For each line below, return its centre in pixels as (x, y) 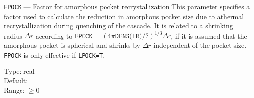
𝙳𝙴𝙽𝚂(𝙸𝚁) (128, 36)
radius (13, 35)
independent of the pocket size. (200, 45)
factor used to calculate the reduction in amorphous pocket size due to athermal (124, 16)
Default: (16, 80)
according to (54, 35)
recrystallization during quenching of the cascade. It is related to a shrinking (118, 26)
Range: (14, 90)
